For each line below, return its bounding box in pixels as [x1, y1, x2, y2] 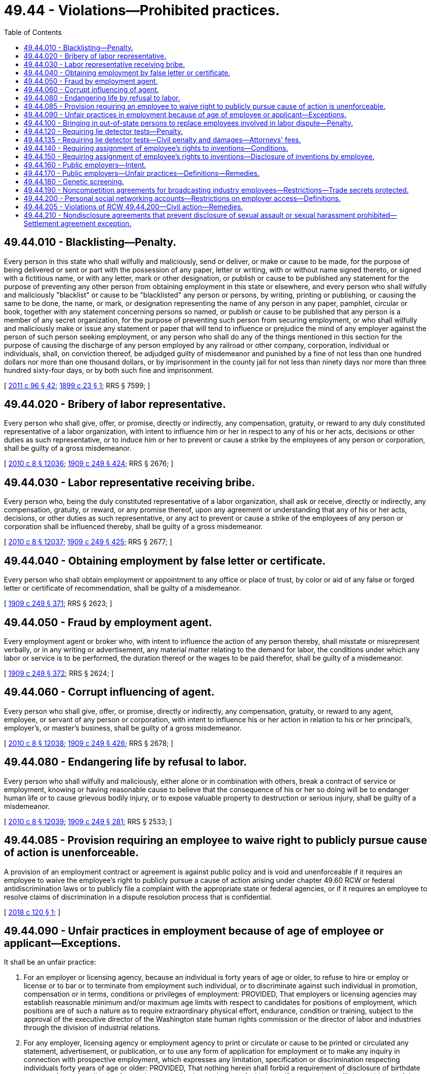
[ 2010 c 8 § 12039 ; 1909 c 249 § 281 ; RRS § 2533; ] [4, 817, 172, 826]
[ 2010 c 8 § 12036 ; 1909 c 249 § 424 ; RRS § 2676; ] [4, 459, 173, 468]
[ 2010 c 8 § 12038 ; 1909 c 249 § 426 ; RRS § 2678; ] [4, 738, 173, 747]
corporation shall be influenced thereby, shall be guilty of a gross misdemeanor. [4, 522, 263, 531]
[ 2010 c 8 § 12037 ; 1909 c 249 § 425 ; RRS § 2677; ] [4, 537, 172, 546]
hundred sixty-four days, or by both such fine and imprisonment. [4, 366, 214, 374]
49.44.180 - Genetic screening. [24, 177, 124, 186]
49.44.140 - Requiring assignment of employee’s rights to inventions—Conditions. [24, 143, 288, 152]
